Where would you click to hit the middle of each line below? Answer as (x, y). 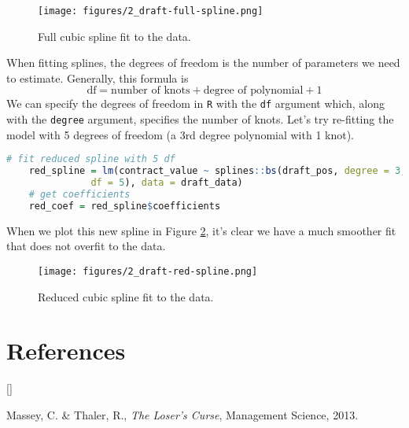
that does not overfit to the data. (86, 246)
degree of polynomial (253, 91)
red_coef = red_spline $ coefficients (125, 206)
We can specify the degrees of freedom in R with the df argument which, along (196, 103)
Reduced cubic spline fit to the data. (126, 296)
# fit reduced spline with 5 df (91, 159)
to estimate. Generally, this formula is (98, 77)
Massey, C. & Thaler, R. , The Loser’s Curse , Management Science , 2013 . (182, 414)
